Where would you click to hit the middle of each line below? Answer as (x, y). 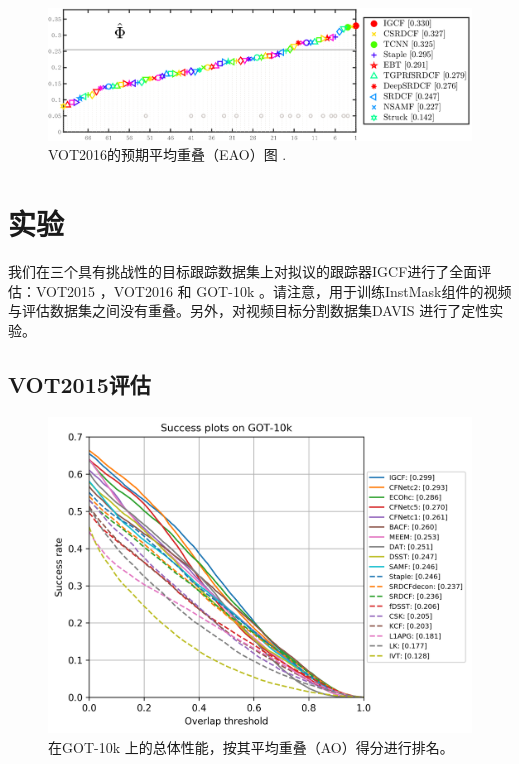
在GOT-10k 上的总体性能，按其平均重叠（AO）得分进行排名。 (251, 746)
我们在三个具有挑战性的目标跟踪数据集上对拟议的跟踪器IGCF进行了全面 (243, 270)
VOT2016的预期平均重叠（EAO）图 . (167, 154)
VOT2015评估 (79, 383)
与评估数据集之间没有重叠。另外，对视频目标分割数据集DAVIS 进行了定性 (249, 310)
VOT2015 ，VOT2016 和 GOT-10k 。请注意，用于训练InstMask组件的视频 (273, 290)
